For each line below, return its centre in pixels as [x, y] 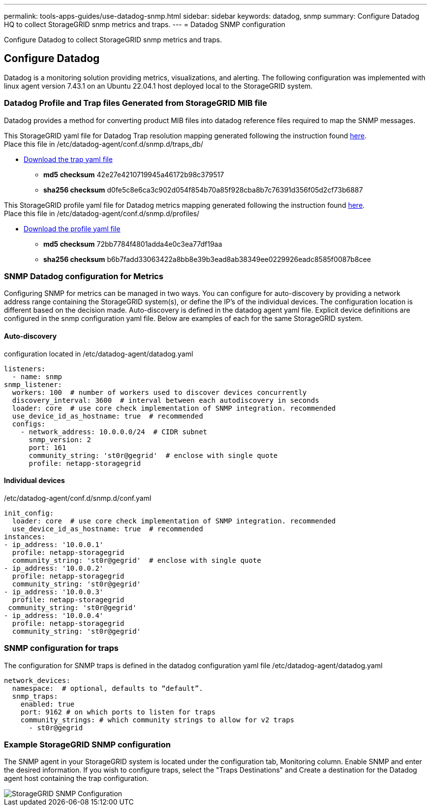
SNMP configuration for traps [61, 648]
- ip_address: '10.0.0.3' [54, 592]
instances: [25, 536]
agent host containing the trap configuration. [77, 778]
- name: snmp [37, 376]
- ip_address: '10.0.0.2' [54, 568]
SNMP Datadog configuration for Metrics [84, 276]
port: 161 [47, 447]
